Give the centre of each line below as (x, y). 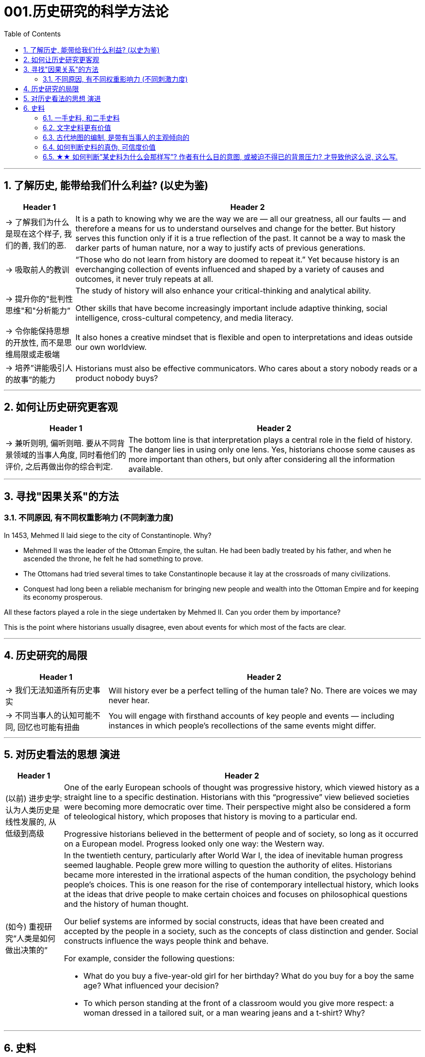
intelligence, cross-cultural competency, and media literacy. (184, 318)
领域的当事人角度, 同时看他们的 (70, 455)
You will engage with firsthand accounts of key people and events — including (251, 716)
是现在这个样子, (34, 234)
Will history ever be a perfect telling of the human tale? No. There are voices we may (263, 690)
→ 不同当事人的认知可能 (49, 715)
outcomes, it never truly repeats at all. (144, 279)
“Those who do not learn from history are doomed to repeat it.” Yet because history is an (237, 259)
